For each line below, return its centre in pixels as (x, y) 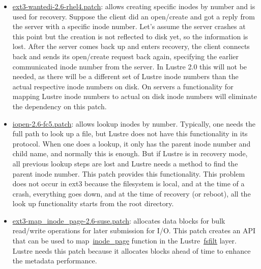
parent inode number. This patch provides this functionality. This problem (129, 173)
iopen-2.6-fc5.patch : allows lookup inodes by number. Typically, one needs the (134, 123)
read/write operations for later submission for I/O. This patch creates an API (134, 230)
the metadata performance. (55, 261)
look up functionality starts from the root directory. (93, 203)
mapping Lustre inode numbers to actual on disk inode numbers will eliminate (135, 96)
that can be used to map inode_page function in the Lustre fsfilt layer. (124, 241)
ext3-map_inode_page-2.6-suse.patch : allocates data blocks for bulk (119, 220)
